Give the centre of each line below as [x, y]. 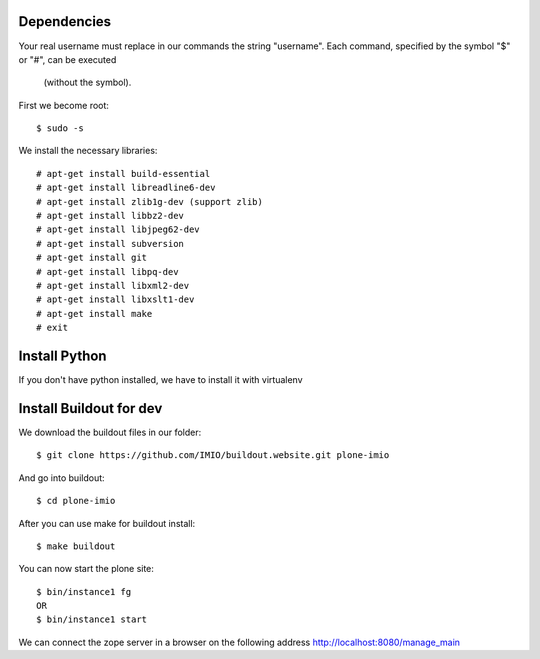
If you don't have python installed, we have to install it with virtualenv [161, 380]
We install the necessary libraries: [88, 151]
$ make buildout [76, 546]
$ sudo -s [60, 128]
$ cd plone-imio [76, 501]
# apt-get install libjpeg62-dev [118, 229]
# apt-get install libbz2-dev [110, 216]
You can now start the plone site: [86, 569]
